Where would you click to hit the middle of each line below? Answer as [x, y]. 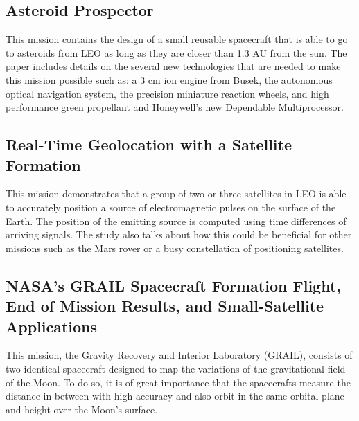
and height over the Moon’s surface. [82, 409]
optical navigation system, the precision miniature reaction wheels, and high [167, 93]
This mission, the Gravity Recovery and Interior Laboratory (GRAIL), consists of [179, 355]
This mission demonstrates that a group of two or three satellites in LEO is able [176, 194]
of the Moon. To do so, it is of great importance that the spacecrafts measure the [178, 382]
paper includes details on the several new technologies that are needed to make [173, 66]
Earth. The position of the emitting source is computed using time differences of [176, 221]
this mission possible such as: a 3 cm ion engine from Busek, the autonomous [169, 79]
